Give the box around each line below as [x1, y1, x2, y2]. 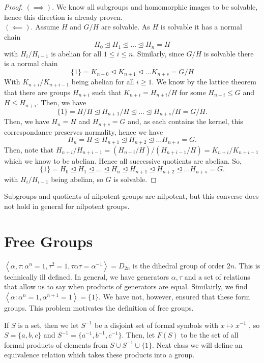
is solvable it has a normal [160, 21, 242, 32]
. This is [234, 260, 260, 270]
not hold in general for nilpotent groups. [4, 201, 130, 211]
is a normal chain [4, 58, 58, 69]
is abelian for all [51, 48, 102, 58]
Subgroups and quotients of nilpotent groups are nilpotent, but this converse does [4, 191, 259, 201]
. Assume [31, 21, 60, 32]
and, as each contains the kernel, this [128, 116, 243, 127]
